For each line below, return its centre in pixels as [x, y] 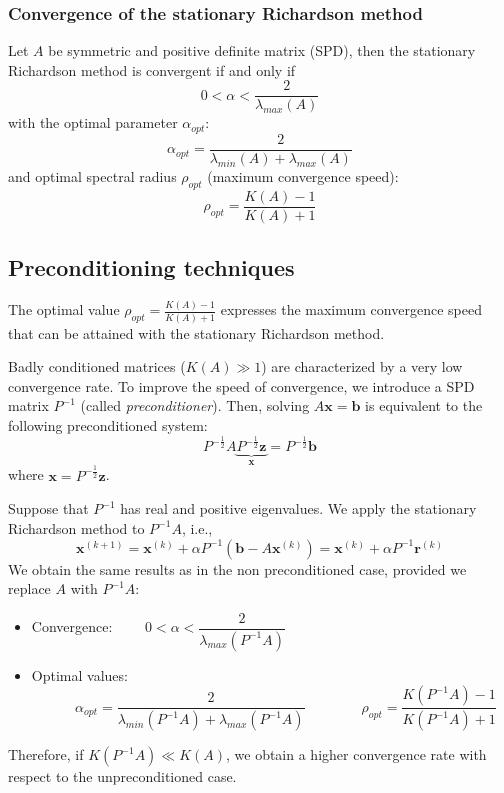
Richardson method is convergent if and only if [152, 69]
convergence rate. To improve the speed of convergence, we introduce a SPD [241, 385]
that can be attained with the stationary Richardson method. [196, 332]
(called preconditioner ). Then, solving [195, 405]
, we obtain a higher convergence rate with [356, 754]
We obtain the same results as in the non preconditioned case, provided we [237, 568]
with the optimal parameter [93, 122]
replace [29, 588]
